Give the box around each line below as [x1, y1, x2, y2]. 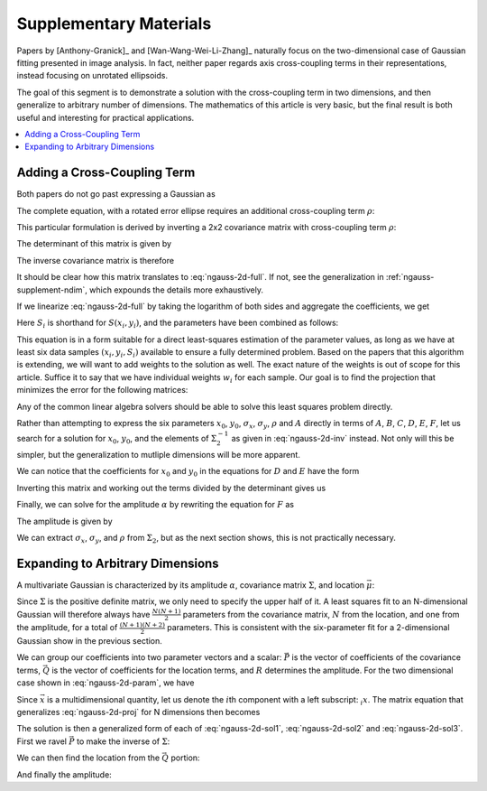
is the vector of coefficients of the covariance [291, 652, 462, 663]
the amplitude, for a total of [16, 622, 118, 633]
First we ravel [16, 736, 68, 747]
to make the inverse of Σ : [77, 736, 170, 747]
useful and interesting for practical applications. [16, 112, 195, 123]
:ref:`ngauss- [385, 272, 435, 283]
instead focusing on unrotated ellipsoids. [16, 70, 169, 81]
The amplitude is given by [16, 516, 113, 526]
